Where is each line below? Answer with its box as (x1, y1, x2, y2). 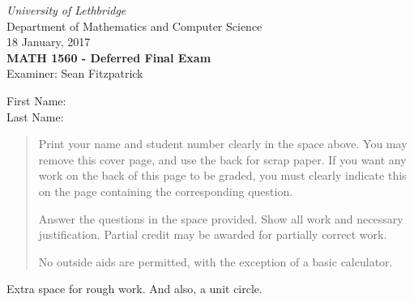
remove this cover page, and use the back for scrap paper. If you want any (38, 151, 407, 168)
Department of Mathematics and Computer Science (6, 17, 262, 34)
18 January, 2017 (6, 33, 91, 50)
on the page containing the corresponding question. (38, 182, 293, 199)
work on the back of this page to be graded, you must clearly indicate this (38, 167, 407, 184)
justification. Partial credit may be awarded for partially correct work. (38, 226, 387, 243)
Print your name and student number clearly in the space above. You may (38, 135, 408, 152)
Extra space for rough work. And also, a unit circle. (6, 280, 262, 297)
